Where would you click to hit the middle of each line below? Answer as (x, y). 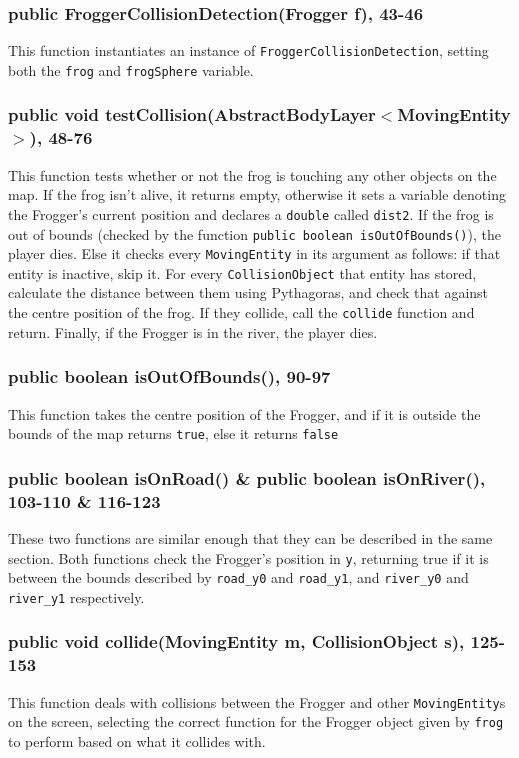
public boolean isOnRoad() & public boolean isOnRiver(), (247, 477)
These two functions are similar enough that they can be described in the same (250, 537)
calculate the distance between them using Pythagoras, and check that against (248, 292)
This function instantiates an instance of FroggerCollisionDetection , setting (248, 50)
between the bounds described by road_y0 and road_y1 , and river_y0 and (238, 577)
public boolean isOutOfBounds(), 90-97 (169, 376)
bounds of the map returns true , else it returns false (173, 433)
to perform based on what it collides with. (137, 740)
